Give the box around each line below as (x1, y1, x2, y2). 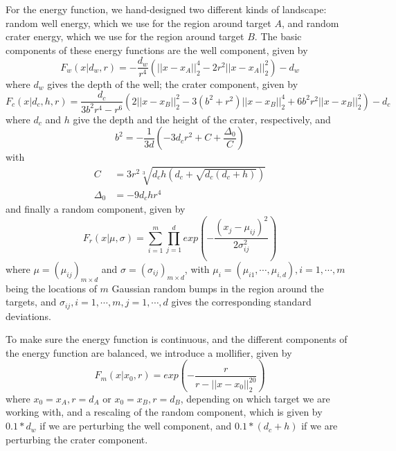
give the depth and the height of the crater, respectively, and (73, 112, 331, 126)
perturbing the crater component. (6, 432, 148, 446)
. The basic (254, 29, 302, 44)
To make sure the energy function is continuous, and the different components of (6, 332, 348, 346)
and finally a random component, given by (6, 202, 186, 216)
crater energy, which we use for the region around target (6, 29, 244, 44)
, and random (281, 15, 339, 30)
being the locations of (6, 281, 97, 295)
